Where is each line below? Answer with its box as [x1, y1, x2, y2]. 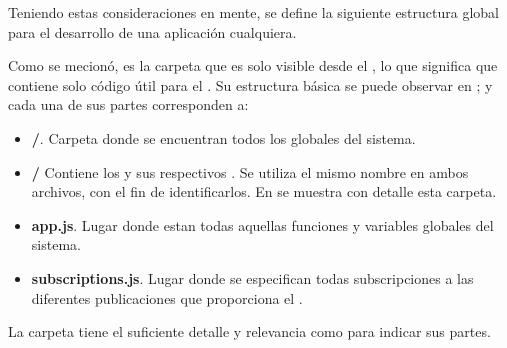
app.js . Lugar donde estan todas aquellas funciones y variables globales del [31, 214, 494, 235]
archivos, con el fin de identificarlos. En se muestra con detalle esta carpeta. [31, 181, 497, 202]
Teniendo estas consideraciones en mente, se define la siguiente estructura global [8, 2, 499, 22]
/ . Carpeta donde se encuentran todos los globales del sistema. [31, 127, 416, 148]
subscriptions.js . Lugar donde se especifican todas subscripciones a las [31, 267, 474, 288]
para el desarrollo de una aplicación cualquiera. [8, 21, 297, 42]
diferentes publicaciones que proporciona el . [31, 287, 303, 308]
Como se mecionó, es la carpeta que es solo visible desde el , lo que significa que [8, 55, 498, 76]
